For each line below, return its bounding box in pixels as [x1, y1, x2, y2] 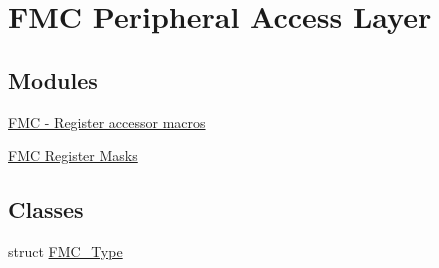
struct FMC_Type [8, 240, 123, 261]
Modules [8, 64, 98, 95]
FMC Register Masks [8, 145, 138, 166]
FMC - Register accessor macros [8, 111, 206, 132]
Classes [8, 194, 84, 225]
